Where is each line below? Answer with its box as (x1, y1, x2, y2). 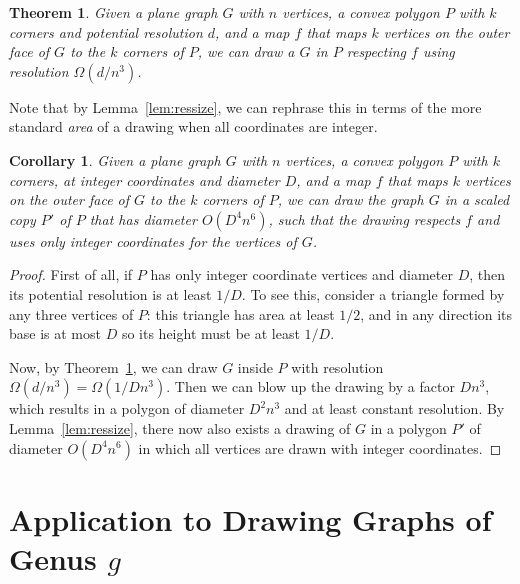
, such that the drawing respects (268, 208, 461, 229)
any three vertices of (9, 303, 134, 324)
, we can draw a (197, 41, 295, 62)
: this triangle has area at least (146, 303, 335, 324)
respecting (346, 41, 406, 62)
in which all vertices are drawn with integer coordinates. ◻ (138, 437, 502, 458)
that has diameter (89, 208, 197, 229)
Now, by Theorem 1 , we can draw (9, 356, 218, 377)
